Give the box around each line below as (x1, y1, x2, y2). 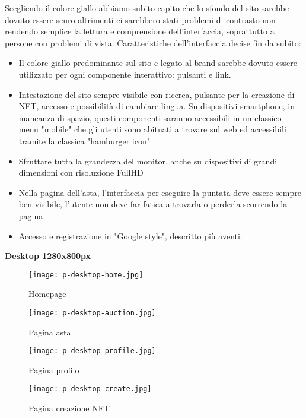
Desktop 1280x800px (5, 249, 91, 262)
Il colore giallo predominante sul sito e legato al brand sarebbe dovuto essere (18, 56, 297, 69)
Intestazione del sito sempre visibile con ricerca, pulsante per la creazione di (18, 88, 295, 100)
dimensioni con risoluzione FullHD (18, 166, 144, 179)
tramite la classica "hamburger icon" (18, 134, 150, 147)
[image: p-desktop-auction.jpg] (28, 308, 156, 317)
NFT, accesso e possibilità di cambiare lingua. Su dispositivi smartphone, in (18, 100, 295, 112)
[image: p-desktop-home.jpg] (28, 270, 144, 279)
